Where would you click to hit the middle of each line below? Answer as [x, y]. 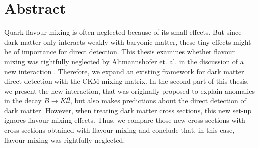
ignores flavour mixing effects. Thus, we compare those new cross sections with [125, 120]
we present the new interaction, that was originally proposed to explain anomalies [129, 90]
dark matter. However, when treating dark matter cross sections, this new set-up [128, 110]
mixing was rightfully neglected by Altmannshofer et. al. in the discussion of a [124, 61]
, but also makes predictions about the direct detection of [158, 100]
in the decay [23, 100]
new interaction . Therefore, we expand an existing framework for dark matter [124, 71]
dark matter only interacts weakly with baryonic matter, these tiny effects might [128, 42]
